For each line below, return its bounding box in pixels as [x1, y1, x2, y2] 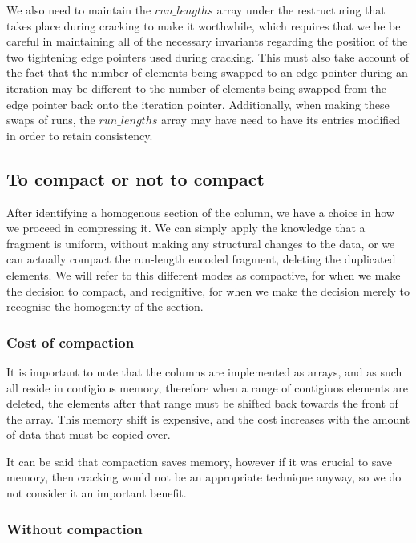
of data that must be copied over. [6, 426, 171, 443]
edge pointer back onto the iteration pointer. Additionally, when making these [6, 95, 390, 112]
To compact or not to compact [6, 166, 265, 191]
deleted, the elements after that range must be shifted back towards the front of [6, 395, 398, 412]
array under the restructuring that [216, 2, 386, 18]
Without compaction [6, 518, 143, 538]
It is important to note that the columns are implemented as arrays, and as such [6, 363, 402, 380]
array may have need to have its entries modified [160, 111, 401, 128]
